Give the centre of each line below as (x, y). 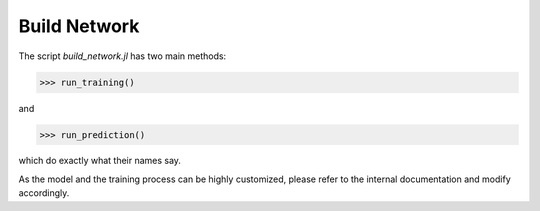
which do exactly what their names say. (100, 161)
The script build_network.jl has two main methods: (122, 56)
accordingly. (44, 193)
